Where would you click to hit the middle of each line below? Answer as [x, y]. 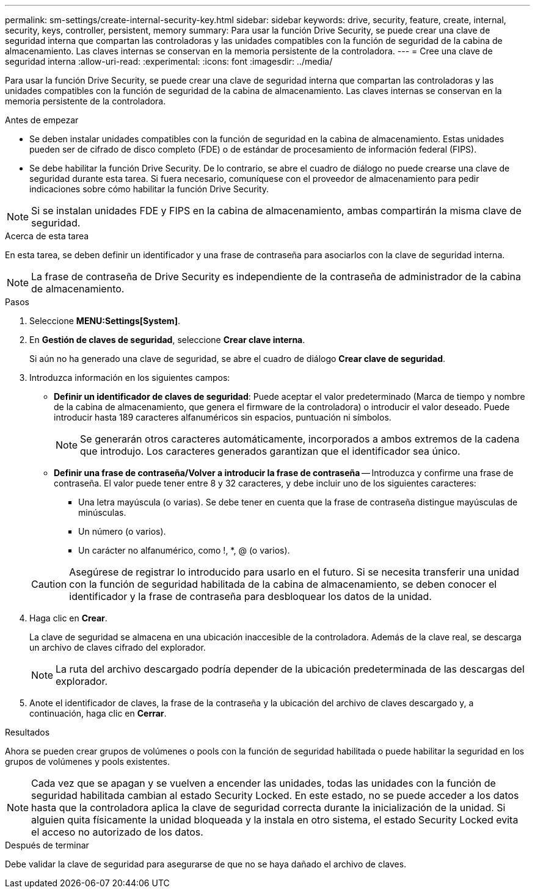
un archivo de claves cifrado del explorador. [118, 647]
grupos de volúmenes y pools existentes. [88, 761]
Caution [49, 584]
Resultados [27, 732]
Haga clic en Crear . [68, 618]
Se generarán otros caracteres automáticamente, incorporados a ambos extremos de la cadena [300, 439]
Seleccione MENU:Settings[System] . [105, 321]
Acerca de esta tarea [47, 236]
